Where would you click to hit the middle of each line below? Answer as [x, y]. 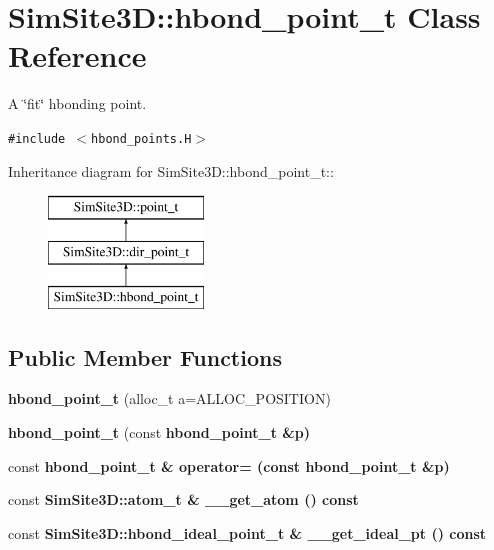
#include [37, 138]
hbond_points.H [141, 138]
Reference [77, 55]
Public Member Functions [145, 356]
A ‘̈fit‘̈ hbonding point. [77, 103]
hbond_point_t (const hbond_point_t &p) [159, 431]
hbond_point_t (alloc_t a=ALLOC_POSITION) [169, 398]
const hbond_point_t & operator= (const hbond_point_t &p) [229, 465]
